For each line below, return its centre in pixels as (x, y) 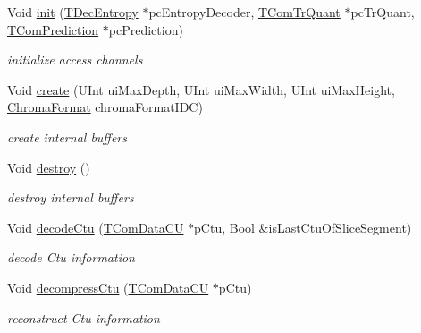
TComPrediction (53, 29)
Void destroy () (49, 167)
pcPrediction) (146, 29)
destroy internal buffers (71, 197)
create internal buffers (67, 137)
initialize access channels (75, 60)
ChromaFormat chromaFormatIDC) (105, 107)
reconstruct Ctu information (84, 317)
